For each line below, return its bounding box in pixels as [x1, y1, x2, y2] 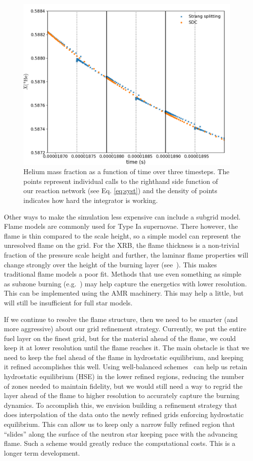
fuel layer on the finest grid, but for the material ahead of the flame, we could [4, 333, 236, 343]
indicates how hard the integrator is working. [23, 195, 158, 205]
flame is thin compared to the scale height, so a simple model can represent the [4, 230, 241, 241]
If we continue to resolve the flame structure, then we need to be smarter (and [4, 314, 238, 324]
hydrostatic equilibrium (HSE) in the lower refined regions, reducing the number [4, 371, 244, 381]
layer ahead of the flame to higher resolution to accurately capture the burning [4, 390, 239, 401]
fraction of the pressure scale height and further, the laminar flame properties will [4, 249, 249, 260]
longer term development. [4, 447, 80, 458]
